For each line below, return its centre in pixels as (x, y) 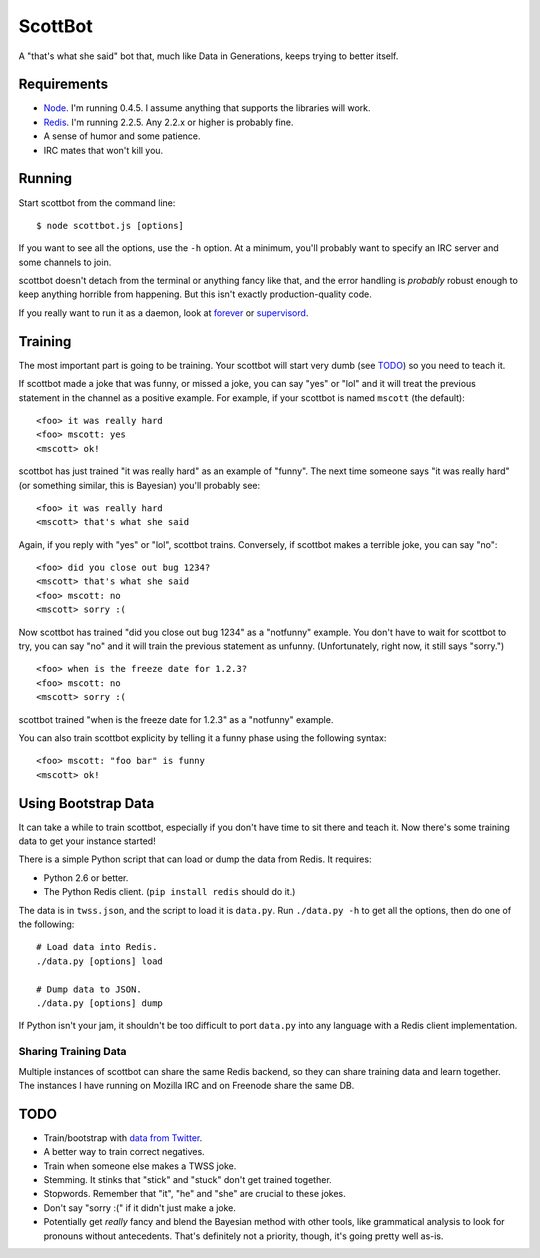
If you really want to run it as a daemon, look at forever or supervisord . (163, 312)
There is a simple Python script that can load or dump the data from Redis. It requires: (195, 859)
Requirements (63, 84)
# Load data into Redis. (97, 947)
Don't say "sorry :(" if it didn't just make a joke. (140, 1207)
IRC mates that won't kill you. (103, 150)
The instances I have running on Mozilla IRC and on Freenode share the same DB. (186, 1085)
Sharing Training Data (72, 1052)
